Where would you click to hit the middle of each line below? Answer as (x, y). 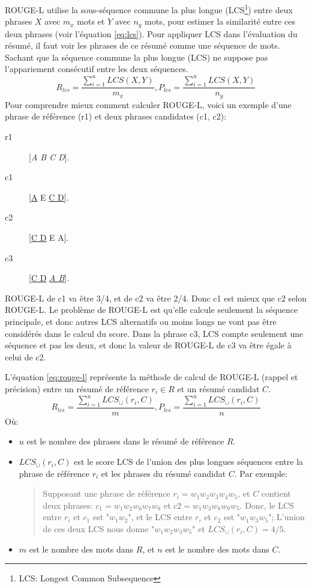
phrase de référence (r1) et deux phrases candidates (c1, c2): (116, 116)
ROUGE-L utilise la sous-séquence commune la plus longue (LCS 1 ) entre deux (149, 9)
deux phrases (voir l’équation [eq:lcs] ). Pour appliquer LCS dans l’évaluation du (151, 33)
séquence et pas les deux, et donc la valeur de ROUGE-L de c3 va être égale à (148, 345)
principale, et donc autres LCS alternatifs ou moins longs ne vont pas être (141, 321)
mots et (91, 21)
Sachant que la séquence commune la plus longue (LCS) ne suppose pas (136, 57)
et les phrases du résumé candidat (163, 473)
